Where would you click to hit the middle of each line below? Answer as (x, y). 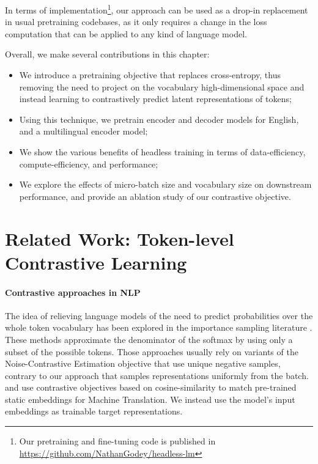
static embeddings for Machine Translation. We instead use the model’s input (150, 399)
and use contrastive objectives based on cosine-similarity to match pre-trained (151, 387)
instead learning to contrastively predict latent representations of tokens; (155, 99)
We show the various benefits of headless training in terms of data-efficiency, (162, 152)
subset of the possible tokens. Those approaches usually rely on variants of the (152, 351)
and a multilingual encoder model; (83, 131)
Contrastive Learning (96, 262)
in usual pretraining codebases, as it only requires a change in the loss (136, 22)
